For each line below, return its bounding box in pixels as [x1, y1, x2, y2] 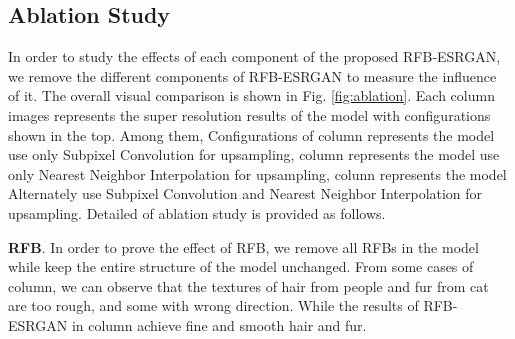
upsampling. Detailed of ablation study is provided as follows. [8, 202, 386, 223]
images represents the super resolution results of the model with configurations [8, 104, 491, 125]
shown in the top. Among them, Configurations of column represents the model [8, 124, 495, 145]
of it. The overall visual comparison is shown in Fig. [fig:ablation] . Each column [8, 85, 495, 106]
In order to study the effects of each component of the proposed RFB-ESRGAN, [8, 46, 501, 67]
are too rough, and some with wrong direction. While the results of [8, 295, 419, 316]
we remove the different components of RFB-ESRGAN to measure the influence [8, 65, 497, 86]
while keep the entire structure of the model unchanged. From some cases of [8, 256, 474, 277]
